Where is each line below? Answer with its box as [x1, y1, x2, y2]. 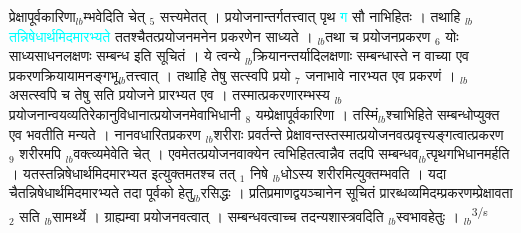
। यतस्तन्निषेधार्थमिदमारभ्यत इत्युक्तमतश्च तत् [9, 162, 236, 183]
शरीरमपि [19, 143, 61, 164]
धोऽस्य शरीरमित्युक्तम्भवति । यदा [280, 162, 447, 183]
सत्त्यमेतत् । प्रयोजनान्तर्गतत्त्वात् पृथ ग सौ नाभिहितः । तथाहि [159, 6, 461, 26]
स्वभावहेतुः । [396, 205, 460, 226]
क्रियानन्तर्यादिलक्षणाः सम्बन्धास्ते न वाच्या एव [252, 45, 469, 66]
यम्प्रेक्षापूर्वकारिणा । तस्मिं [255, 103, 378, 124]
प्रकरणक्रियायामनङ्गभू [9, 64, 119, 85]
